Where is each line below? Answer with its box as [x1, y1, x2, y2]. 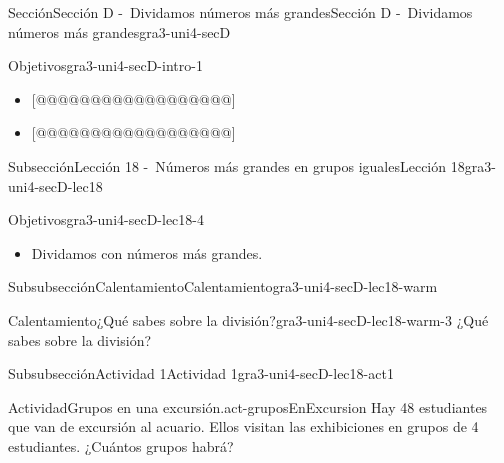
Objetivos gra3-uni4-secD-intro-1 [8, 55, 203, 76]
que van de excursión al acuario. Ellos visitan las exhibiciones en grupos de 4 [8, 416, 479, 437]
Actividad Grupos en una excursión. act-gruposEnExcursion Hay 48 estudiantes [8, 396, 488, 417]
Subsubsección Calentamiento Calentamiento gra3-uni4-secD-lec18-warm [8, 276, 438, 297]
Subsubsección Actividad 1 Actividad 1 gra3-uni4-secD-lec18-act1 [8, 363, 394, 384]
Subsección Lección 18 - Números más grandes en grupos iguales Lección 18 [8, 155, 465, 176]
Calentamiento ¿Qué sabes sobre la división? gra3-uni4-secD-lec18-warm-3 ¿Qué [8, 309, 489, 330]
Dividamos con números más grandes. [31, 242, 263, 263]
